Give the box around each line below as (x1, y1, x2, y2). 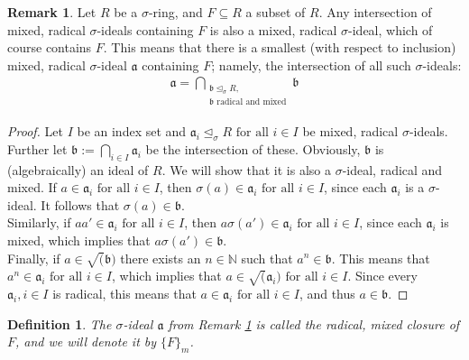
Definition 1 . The (7, 314, 112, 333)
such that (241, 248, 293, 267)
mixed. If (7, 178, 57, 197)
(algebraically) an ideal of (7, 160, 149, 179)
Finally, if (7, 248, 60, 267)
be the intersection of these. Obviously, (145, 139, 361, 158)
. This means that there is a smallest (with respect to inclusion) (103, 38, 456, 57)
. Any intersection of (318, 3, 432, 21)
